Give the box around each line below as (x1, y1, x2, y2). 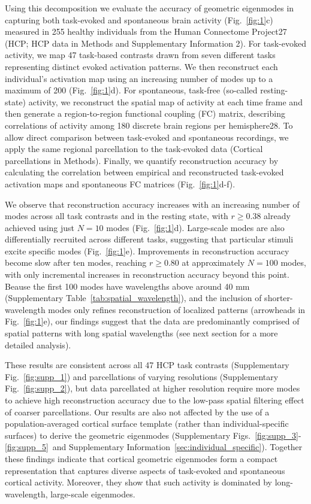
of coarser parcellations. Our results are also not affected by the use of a (5, 405, 270, 418)
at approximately (182, 256, 245, 269)
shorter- (264, 292, 293, 304)
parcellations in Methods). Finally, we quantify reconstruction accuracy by (5, 154, 279, 166)
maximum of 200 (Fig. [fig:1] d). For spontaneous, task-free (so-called (5, 84, 258, 96)
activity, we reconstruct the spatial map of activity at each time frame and (28, 95, 303, 108)
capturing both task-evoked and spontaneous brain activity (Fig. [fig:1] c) (5, 13, 273, 26)
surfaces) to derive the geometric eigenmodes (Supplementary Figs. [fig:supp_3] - (5, 429, 301, 441)
